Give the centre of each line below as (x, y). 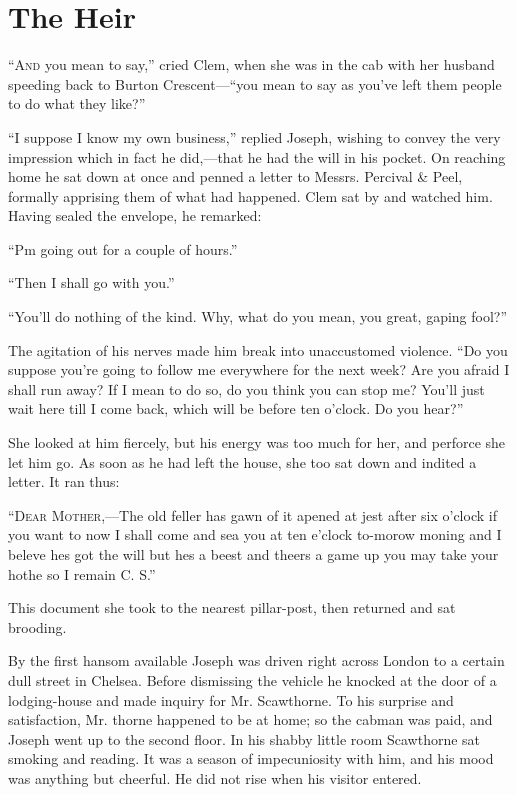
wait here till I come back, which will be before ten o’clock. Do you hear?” (236, 408)
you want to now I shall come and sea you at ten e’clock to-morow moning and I (255, 534)
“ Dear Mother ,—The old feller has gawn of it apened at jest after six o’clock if (252, 514)
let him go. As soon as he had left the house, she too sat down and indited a (242, 461)
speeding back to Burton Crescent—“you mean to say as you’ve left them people (255, 83)
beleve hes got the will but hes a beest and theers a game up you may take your (253, 554)
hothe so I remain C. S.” (82, 573)
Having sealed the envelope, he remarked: (135, 215)
